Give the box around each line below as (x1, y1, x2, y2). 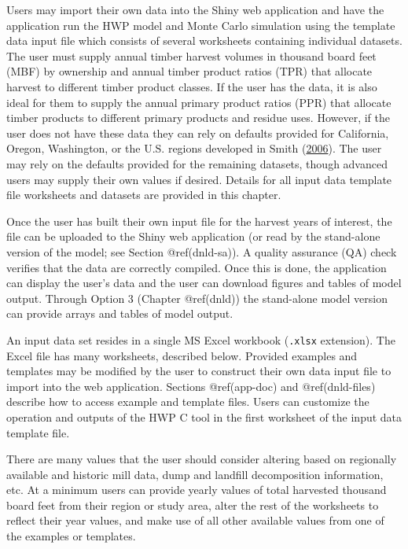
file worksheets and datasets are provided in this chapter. (6, 186, 281, 203)
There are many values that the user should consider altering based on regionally (6, 451, 397, 467)
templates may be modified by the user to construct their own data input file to (6, 363, 391, 379)
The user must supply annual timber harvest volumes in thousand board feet (6, 47, 377, 64)
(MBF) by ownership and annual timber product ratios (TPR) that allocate (6, 63, 373, 79)
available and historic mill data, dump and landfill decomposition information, (6, 466, 384, 482)
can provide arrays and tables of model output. (6, 305, 233, 322)
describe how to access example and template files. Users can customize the (6, 393, 369, 410)
